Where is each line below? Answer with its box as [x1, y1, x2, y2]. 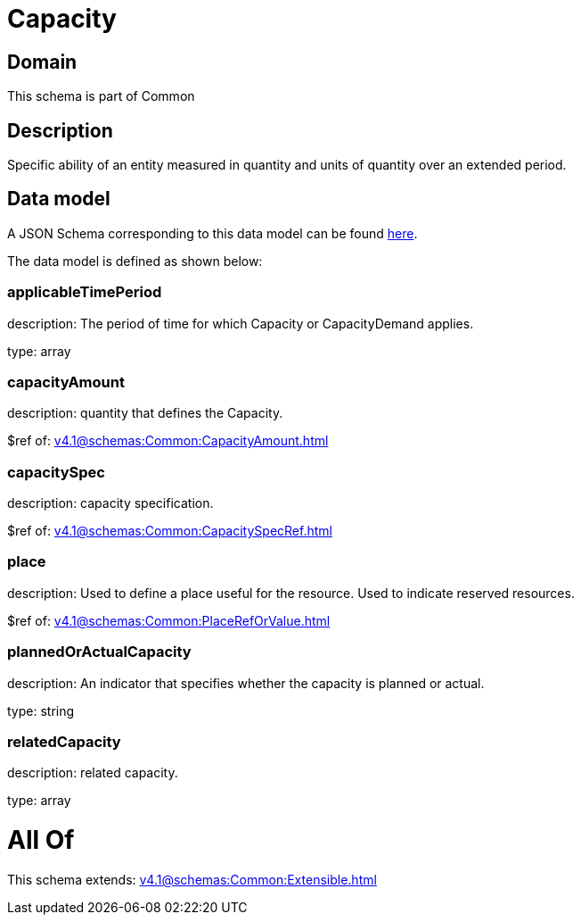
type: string [7, 702, 75, 718]
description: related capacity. [7, 765, 178, 781]
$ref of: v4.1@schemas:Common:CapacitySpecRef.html [7, 523, 332, 539]
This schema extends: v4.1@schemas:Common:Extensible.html [7, 871, 377, 887]
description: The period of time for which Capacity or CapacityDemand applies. [7, 315, 474, 331]
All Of [7, 825, 75, 856]
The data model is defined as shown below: [7, 253, 263, 269]
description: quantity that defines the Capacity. [7, 405, 283, 421]
